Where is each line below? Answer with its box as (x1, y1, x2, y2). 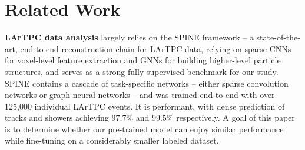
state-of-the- (256, 31, 300, 43)
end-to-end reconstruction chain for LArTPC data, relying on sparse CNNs (20, 42, 291, 54)
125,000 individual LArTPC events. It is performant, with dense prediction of (5, 100, 285, 112)
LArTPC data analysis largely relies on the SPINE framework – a (5, 31, 254, 43)
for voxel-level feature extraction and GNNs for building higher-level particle (5, 54, 281, 66)
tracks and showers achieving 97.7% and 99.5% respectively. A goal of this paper (5, 111, 295, 124)
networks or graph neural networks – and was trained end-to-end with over (5, 88, 275, 101)
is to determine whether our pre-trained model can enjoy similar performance (5, 122, 284, 135)
